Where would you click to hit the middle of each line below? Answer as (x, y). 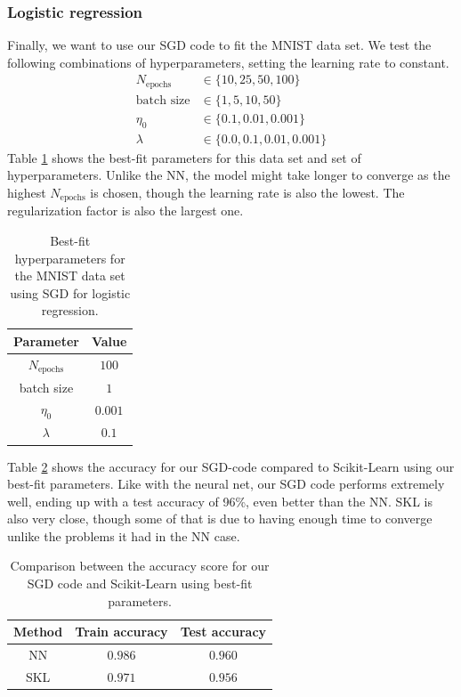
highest (27, 192)
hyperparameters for (70, 258)
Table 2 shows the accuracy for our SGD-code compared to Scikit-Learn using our (231, 466)
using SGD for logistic (70, 292)
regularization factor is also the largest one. (125, 211)
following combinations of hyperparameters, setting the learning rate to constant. (228, 62)
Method (38, 632)
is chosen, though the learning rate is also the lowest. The (247, 192)
